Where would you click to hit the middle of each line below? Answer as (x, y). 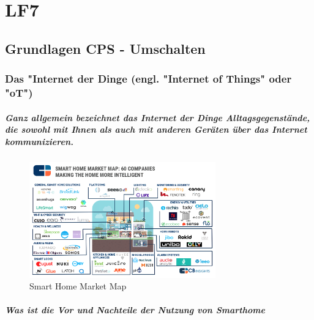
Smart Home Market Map (78, 286)
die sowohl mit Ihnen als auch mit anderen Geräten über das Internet (156, 129)
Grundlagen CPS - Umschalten (105, 48)
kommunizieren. (39, 141)
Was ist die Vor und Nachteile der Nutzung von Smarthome (135, 310)
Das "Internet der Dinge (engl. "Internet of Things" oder (148, 79)
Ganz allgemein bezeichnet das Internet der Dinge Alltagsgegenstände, (158, 117)
